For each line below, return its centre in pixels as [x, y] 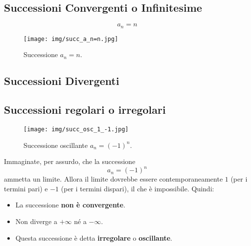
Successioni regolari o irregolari [85, 110]
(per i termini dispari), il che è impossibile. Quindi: [137, 188]
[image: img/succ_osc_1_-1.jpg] [76, 129]
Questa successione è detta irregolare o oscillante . [94, 237]
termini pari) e [26, 188]
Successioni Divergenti [62, 81]
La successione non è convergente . [70, 205]
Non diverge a [36, 221]
